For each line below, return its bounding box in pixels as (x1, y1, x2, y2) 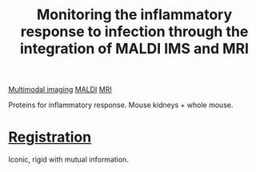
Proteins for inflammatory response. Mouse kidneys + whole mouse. (8, 100, 234, 110)
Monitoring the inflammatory (36, 6, 233, 24)
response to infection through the (20, 22, 249, 41)
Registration (8, 128, 92, 146)
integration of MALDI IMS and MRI (19, 40, 250, 58)
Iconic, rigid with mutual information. (8, 154, 130, 165)
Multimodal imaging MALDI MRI (8, 85, 112, 94)
